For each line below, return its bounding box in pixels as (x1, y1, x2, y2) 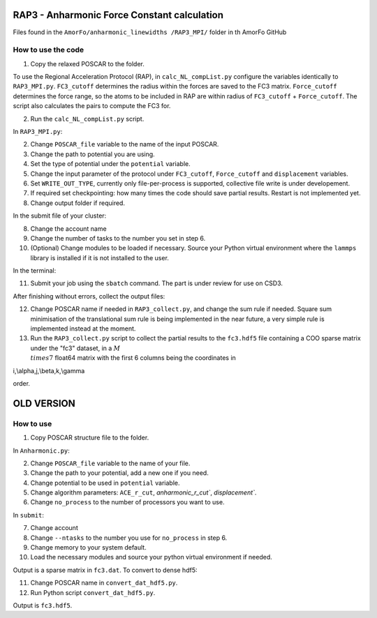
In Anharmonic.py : (13, 446, 70, 455)
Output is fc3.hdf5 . (13, 601, 73, 610)
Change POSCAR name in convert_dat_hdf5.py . (30, 579, 178, 587)
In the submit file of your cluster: (13, 211, 107, 220)
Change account (30, 524, 78, 532)
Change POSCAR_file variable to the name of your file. (30, 459, 191, 467)
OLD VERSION (13, 398, 76, 409)
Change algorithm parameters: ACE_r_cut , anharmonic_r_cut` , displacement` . (30, 488, 257, 497)
